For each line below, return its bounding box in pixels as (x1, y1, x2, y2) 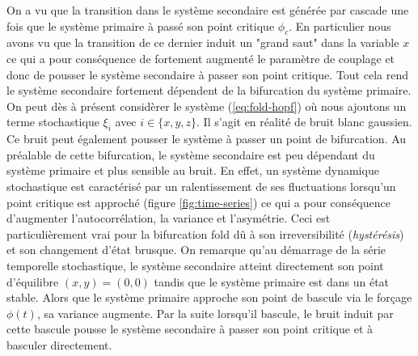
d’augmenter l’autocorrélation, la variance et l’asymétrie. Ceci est (6, 210, 331, 227)
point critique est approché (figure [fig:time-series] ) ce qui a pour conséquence (6, 193, 391, 210)
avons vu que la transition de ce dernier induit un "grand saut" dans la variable (6, 34, 399, 51)
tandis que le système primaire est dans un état (154, 273, 390, 290)
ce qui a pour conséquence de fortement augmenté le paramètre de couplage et (6, 49, 395, 66)
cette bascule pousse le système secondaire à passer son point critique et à (6, 320, 373, 337)
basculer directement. (6, 336, 112, 353)
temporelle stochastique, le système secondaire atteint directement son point (6, 256, 384, 273)
